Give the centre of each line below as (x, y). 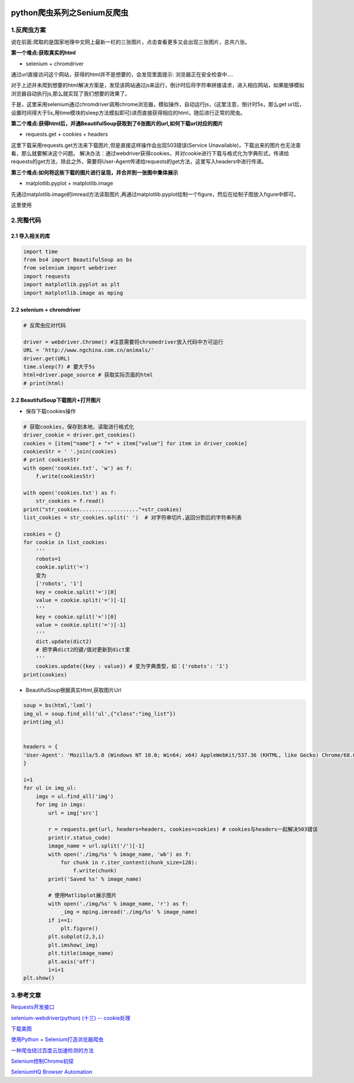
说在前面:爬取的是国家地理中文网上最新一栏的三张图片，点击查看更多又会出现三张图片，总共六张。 (131, 42)
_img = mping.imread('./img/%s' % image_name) (129, 912)
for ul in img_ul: (50, 788)
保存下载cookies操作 (51, 411)
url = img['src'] (73, 813)
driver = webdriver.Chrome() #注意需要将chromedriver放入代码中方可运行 (123, 342)
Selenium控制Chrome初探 (42, 1061)
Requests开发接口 (33, 1007)
